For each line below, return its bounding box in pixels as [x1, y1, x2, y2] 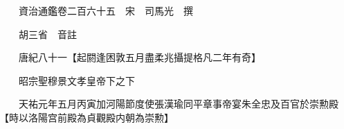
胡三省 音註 [18, 26, 77, 41]
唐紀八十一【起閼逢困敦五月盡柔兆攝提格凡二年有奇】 [18, 50, 261, 64]
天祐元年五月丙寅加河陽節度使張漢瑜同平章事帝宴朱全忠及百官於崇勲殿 [18, 96, 338, 111]
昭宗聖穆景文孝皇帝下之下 [18, 73, 135, 87]
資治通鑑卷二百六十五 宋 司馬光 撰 [18, 3, 193, 17]
